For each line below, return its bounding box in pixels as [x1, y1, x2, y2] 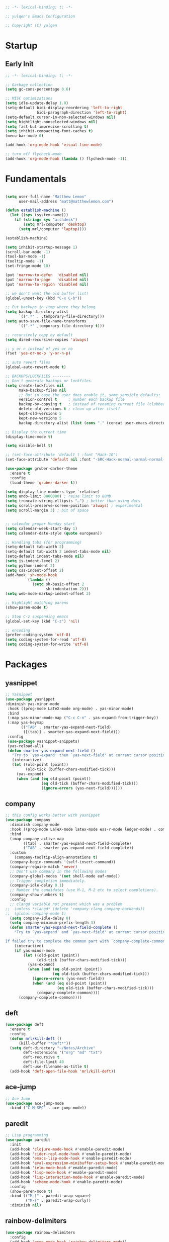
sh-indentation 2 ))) [45, 586, 89, 592]
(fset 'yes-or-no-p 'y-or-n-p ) [5, 351, 71, 356]
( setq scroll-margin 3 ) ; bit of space [5, 508, 89, 513]
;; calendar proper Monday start [5, 521, 75, 526]
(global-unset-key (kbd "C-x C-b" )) [5, 296, 82, 301]
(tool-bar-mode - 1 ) [5, 254, 46, 259]
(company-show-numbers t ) [10, 893, 64, 898]
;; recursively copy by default [5, 332, 73, 337]
